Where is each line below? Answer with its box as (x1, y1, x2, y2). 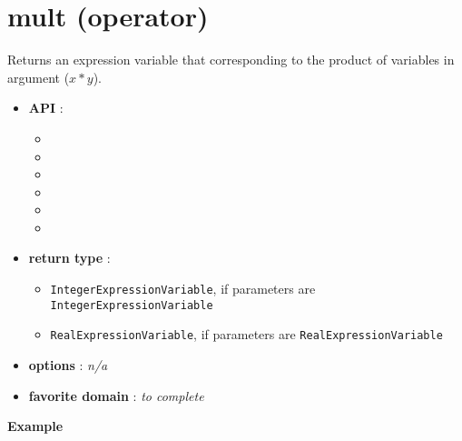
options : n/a (28, 356, 108, 375)
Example (7, 416, 64, 436)
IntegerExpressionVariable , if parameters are (50, 279, 316, 298)
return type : (28, 248, 111, 267)
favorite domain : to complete (28, 386, 204, 405)
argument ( (7, 67, 70, 86)
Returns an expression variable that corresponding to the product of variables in (7, 50, 455, 69)
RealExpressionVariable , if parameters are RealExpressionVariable (50, 325, 443, 344)
